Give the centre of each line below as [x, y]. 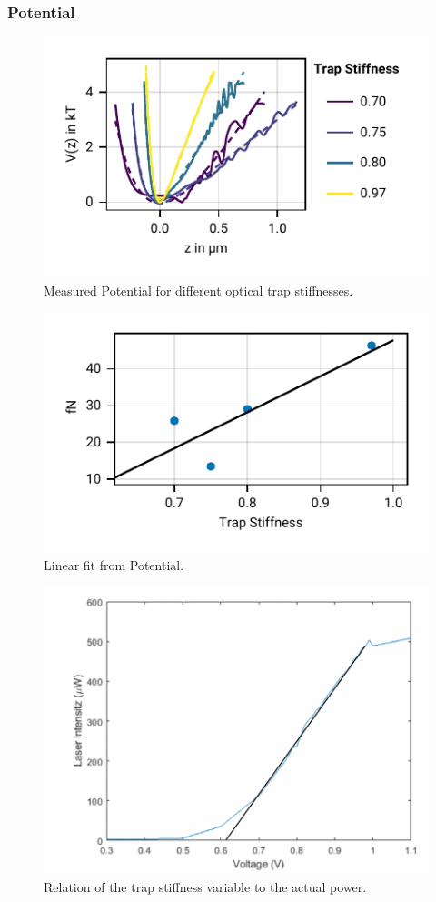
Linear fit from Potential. [114, 564]
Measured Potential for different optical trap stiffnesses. [198, 290]
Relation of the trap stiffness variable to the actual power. [205, 887]
